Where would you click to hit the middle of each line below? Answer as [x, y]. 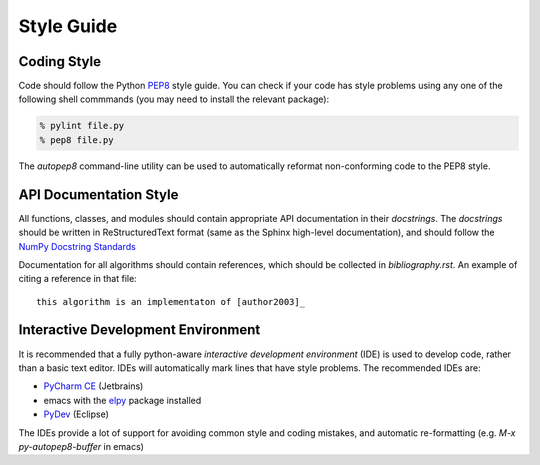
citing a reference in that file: [77, 279]
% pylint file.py [82, 126]
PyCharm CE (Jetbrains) [93, 386]
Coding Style [60, 61]
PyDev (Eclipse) [76, 414]
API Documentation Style [98, 194]
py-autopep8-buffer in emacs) [81, 446]
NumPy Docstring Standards [77, 246]
